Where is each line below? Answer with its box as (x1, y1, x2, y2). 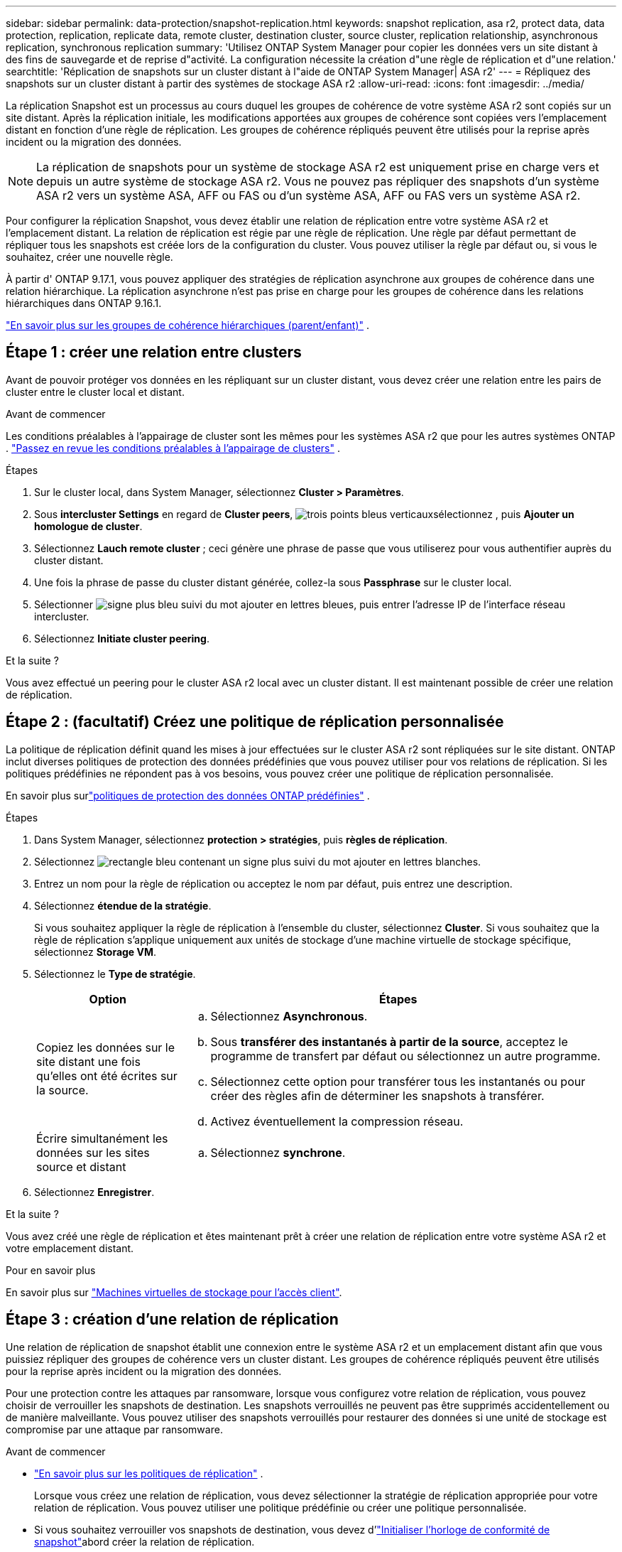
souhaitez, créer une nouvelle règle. (6, 251, 173, 263)
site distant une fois (36, 1054, 141, 1069)
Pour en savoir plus (6, 1263, 96, 1276)
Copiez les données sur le (36, 1040, 175, 1055)
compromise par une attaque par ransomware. (6, 1423, 223, 1435)
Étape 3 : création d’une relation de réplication (6, 1310, 339, 1329)
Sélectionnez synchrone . (210, 1145, 346, 1160)
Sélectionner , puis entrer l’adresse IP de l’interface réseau (34, 598, 565, 610)
